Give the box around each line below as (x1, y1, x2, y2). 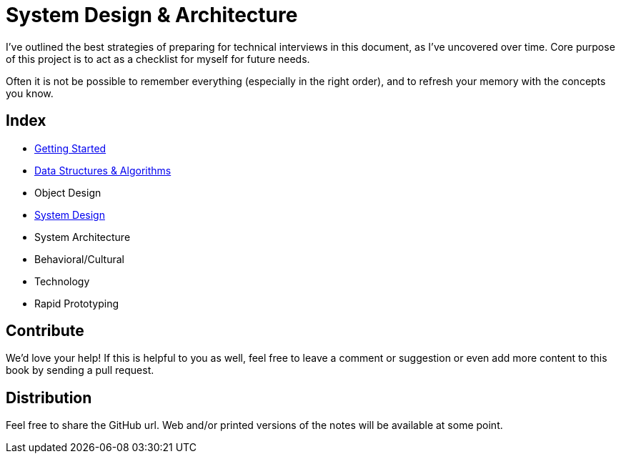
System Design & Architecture (6, 3, 298, 27)
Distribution (6, 388, 92, 407)
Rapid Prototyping (34, 297, 119, 310)
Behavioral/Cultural (34, 252, 124, 265)
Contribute (6, 322, 84, 340)
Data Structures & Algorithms (34, 164, 172, 177)
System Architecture (34, 230, 131, 243)
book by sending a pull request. (6, 364, 154, 377)
